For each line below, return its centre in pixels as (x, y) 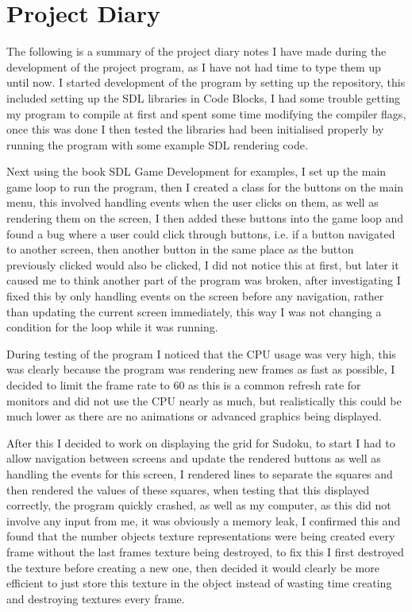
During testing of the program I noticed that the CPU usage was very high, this (201, 353)
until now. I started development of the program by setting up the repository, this (206, 82)
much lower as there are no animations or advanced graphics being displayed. (194, 416)
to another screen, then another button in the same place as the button (180, 249)
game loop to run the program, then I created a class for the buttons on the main (205, 186)
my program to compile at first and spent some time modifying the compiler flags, (206, 113)
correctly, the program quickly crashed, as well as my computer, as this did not (199, 505)
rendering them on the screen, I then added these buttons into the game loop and (205, 218)
